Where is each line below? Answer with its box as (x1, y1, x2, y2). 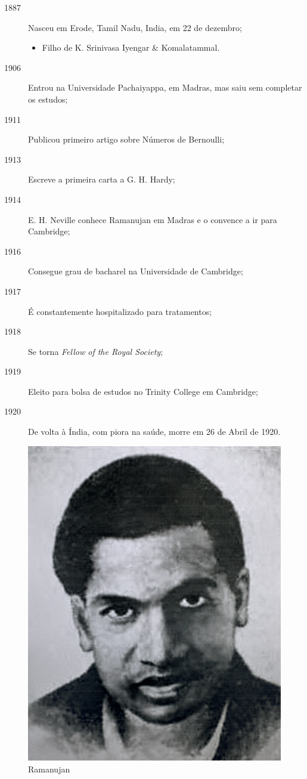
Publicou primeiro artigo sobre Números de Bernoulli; (28, 133, 225, 146)
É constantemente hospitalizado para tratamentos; (28, 305, 212, 317)
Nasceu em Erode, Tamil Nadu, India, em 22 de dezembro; (28, 21, 242, 33)
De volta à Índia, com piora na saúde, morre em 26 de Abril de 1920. (28, 425, 281, 438)
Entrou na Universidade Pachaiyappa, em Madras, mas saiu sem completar (28, 81, 302, 94)
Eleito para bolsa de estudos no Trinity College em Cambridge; (28, 385, 258, 397)
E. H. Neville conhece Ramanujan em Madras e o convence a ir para (28, 213, 277, 225)
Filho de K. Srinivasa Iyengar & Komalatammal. (42, 41, 220, 54)
